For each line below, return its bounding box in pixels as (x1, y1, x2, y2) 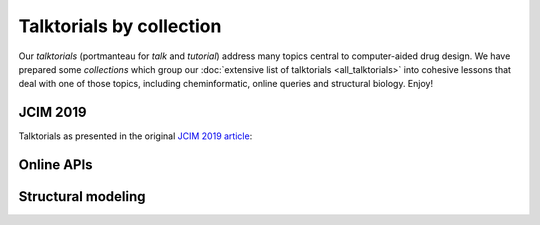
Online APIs (18, 156, 94, 174)
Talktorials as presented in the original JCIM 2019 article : (18, 130, 253, 142)
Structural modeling (18, 188, 146, 205)
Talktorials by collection (18, 15, 222, 37)
